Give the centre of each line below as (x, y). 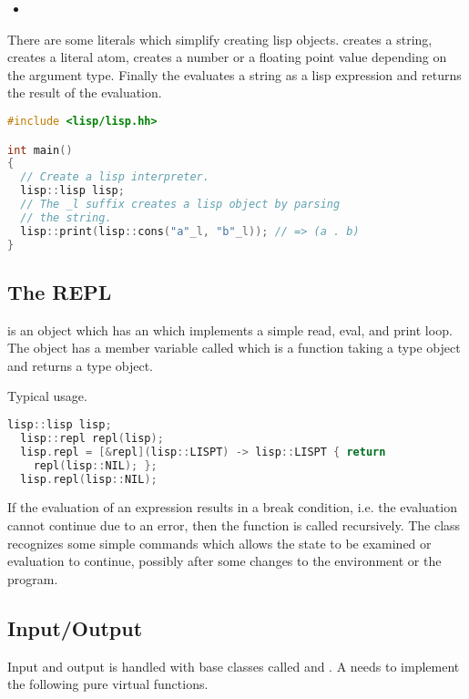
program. (33, 578)
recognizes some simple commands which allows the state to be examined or (219, 543)
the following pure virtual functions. (108, 684)
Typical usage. (47, 396)
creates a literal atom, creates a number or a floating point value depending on (227, 57)
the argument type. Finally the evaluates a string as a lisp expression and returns (234, 74)
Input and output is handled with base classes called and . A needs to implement (234, 666)
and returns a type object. (81, 365)
